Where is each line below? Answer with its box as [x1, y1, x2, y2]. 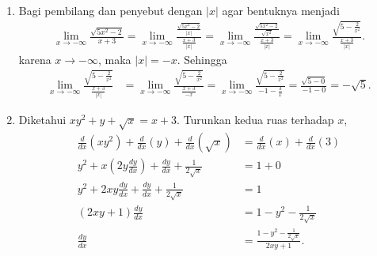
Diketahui [18, 111, 67, 127]
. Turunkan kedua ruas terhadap [177, 111, 334, 127]
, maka [98, 51, 131, 67]
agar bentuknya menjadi [222, 2, 340, 18]
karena [18, 51, 51, 67]
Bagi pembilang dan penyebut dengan [18, 2, 203, 18]
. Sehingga [177, 51, 227, 67]
